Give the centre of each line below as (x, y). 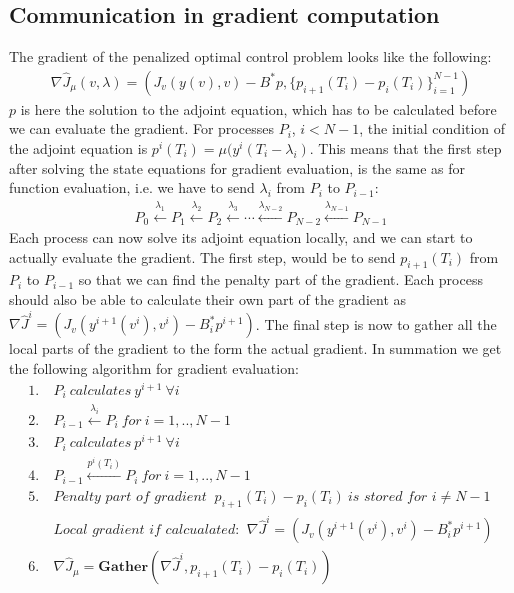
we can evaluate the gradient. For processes (141, 128)
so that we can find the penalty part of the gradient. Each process (280, 279)
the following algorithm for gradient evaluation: (154, 367)
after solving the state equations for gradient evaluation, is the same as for (237, 167)
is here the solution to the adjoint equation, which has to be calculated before (258, 108)
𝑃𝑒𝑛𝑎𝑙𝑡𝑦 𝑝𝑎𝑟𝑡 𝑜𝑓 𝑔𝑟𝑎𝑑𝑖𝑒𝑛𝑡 (130, 496)
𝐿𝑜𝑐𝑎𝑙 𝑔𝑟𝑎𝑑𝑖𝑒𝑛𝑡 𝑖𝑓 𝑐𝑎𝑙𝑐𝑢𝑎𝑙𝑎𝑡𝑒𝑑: (146, 530)
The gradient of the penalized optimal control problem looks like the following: (250, 56)
